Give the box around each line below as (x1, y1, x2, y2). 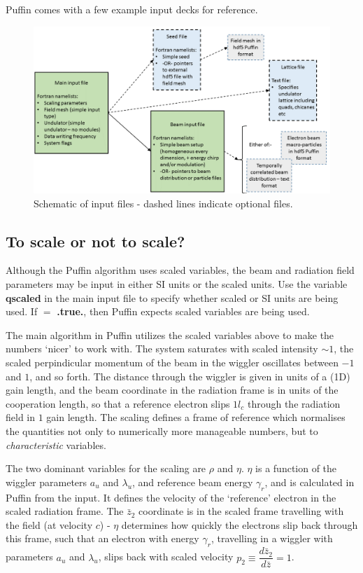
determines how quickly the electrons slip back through (121, 517, 358, 532)
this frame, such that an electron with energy (6, 531, 199, 546)
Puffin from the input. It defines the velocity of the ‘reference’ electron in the (6, 490, 336, 504)
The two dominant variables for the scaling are (6, 461, 206, 476)
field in (6, 410, 36, 424)
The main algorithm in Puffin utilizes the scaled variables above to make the (6, 327, 334, 342)
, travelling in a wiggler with (211, 531, 333, 546)
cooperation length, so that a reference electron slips (6, 396, 230, 410)
